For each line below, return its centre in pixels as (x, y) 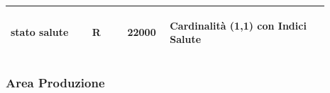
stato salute (40, 32)
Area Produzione (55, 83)
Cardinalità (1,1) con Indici (238, 25)
